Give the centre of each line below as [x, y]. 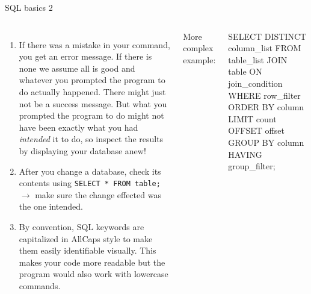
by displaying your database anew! [82, 150]
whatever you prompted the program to [92, 80]
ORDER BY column [266, 107]
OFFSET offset [256, 130]
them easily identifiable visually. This [88, 250]
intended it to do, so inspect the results [91, 139]
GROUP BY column [266, 142]
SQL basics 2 [29, 7]
